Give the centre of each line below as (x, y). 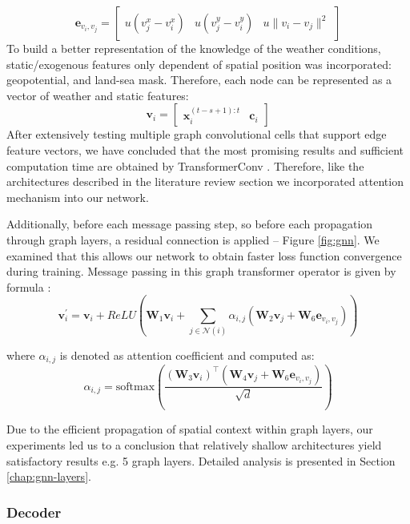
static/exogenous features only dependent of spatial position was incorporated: (199, 64)
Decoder (34, 512)
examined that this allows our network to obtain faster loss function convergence (204, 255)
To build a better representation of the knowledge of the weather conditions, (194, 48)
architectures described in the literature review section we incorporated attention (205, 181)
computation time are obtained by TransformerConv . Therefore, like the (185, 165)
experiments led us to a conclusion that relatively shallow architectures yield (194, 445)
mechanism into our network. (78, 197)
